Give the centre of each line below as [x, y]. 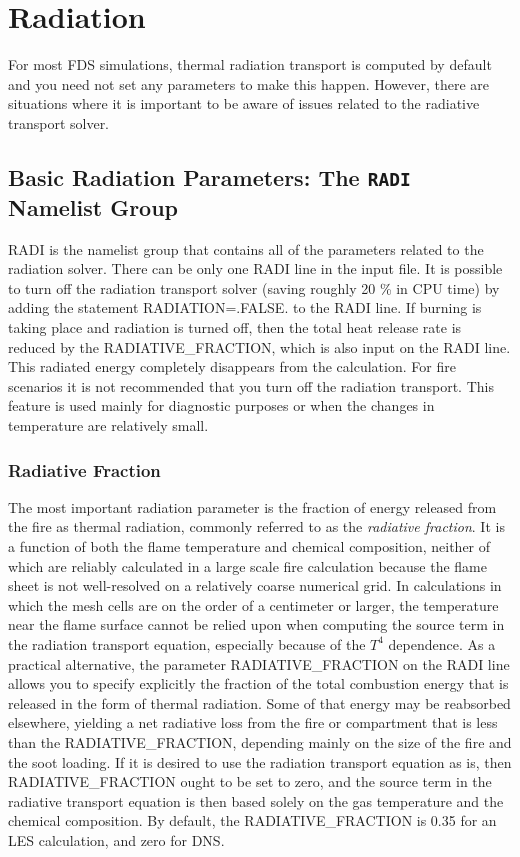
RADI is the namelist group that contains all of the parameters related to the [246, 248]
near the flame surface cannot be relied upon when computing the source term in [256, 624]
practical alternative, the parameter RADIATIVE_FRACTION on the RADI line [259, 663]
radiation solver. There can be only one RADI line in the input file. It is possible [255, 268]
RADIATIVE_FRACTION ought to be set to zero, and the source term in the [250, 781]
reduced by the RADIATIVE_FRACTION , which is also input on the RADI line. [259, 346]
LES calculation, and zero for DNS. [116, 839]
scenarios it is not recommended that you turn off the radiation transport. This [251, 385]
